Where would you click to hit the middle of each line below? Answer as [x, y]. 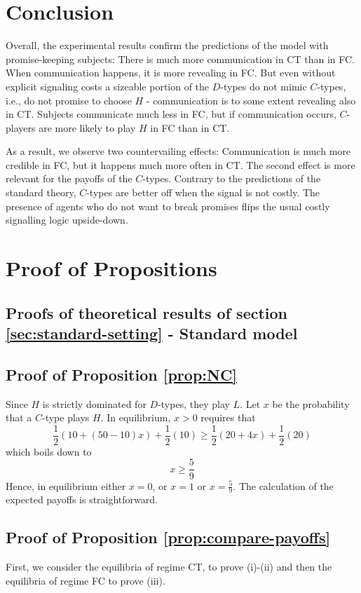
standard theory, [41, 192]
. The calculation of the [283, 485]
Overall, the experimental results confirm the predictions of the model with [167, 45]
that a [19, 417]
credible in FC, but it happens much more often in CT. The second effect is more [180, 164]
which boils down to [49, 451]
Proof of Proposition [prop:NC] [122, 374]
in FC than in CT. [190, 127]
